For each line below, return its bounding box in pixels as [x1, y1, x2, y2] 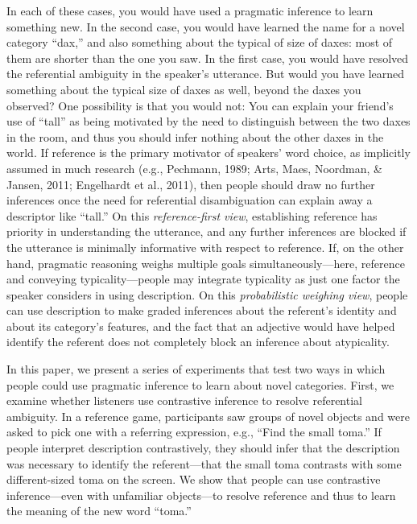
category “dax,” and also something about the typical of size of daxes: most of [6, 34, 393, 51]
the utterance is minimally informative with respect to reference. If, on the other [6, 238, 404, 255]
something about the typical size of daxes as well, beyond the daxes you [6, 80, 361, 97]
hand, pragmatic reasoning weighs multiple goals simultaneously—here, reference [6, 254, 405, 271]
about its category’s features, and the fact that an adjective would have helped [6, 317, 395, 334]
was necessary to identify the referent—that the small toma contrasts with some [6, 455, 402, 472]
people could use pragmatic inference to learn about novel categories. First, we [6, 376, 394, 393]
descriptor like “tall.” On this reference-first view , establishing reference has [6, 207, 378, 224]
